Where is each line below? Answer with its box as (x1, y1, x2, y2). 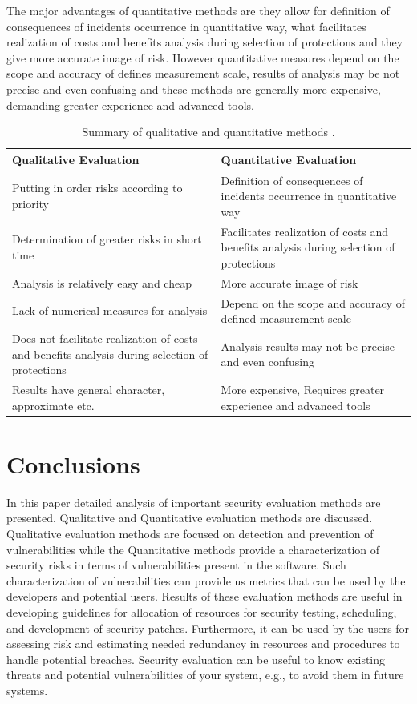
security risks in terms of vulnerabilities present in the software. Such (6, 557, 346, 573)
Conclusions (6, 447, 140, 480)
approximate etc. (12, 396, 95, 413)
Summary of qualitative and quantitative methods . (82, 123, 335, 140)
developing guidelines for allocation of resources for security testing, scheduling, (6, 603, 397, 620)
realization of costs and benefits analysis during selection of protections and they (6, 34, 403, 50)
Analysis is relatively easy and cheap (12, 274, 192, 291)
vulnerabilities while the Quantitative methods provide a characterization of (6, 541, 380, 557)
